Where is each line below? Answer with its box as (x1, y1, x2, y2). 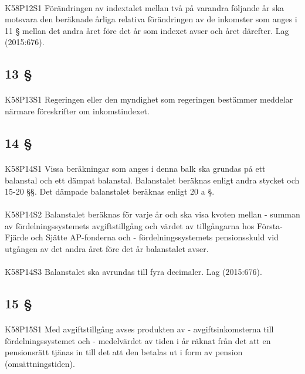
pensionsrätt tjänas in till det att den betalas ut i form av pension (5, 346, 243, 358)
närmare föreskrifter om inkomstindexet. (5, 104, 150, 117)
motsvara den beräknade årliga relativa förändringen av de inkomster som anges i (5, 13, 297, 25)
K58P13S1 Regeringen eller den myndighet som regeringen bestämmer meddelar (5, 93, 293, 106)
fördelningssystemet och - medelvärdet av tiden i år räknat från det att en (5, 334, 271, 346)
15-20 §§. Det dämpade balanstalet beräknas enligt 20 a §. (5, 185, 215, 198)
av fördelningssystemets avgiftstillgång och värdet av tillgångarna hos (5, 219, 255, 232)
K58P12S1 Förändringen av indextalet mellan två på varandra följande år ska (5, 1, 284, 13)
